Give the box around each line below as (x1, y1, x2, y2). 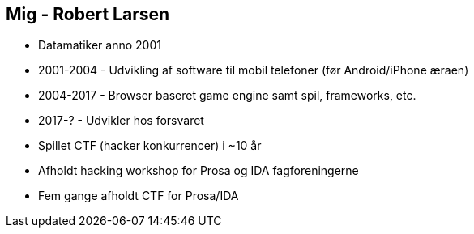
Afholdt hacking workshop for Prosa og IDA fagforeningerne (38, 164, 359, 178)
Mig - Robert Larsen (6, 4, 170, 24)
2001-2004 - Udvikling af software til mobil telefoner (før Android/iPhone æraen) (38, 63, 469, 78)
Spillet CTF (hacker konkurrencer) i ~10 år (38, 138, 262, 153)
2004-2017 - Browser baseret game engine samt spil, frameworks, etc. (38, 88, 416, 103)
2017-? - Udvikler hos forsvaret (38, 113, 204, 128)
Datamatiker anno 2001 (38, 38, 161, 53)
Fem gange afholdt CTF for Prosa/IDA (38, 189, 239, 203)
